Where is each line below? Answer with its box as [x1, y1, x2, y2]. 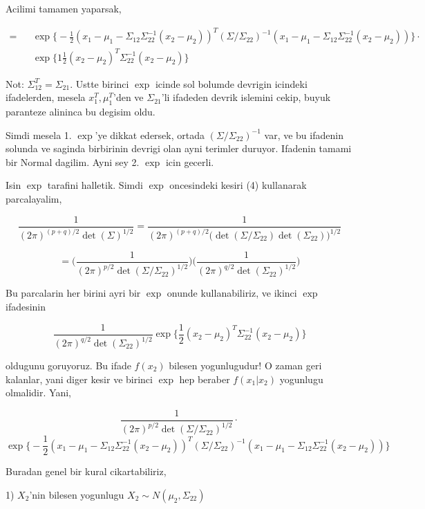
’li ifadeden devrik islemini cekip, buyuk [161, 90, 331, 104]
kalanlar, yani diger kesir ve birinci [6, 371, 153, 386]
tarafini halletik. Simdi [47, 178, 143, 192]
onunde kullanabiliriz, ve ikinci [167, 286, 297, 300]
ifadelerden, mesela [6, 90, 86, 104]
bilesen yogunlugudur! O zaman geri [169, 358, 322, 373]
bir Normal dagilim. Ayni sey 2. [6, 154, 140, 169]
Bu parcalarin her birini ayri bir [6, 286, 141, 300]
